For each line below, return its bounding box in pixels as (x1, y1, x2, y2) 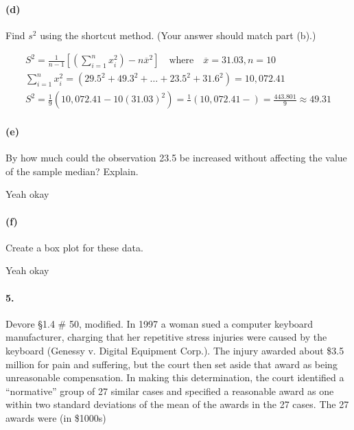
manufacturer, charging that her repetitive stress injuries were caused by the (5, 330, 327, 344)
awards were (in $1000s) (5, 411, 106, 425)
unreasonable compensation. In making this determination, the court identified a (5, 370, 344, 385)
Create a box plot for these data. (5, 240, 143, 254)
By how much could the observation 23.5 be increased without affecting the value (5, 150, 347, 165)
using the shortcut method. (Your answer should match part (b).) (40, 27, 316, 42)
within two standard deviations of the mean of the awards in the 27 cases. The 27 (5, 397, 349, 411)
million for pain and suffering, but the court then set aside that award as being (5, 357, 338, 371)
